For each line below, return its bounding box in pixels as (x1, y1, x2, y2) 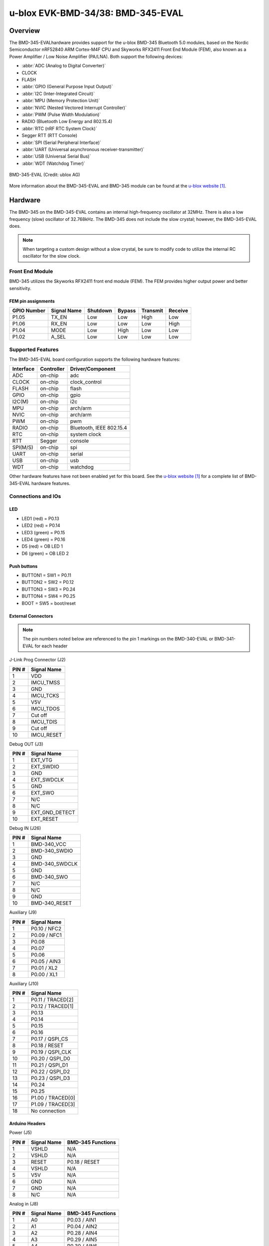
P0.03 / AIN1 (67, 1216, 97, 1223)
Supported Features (9, 346, 59, 353)
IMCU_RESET (30, 731, 62, 738)
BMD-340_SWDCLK (30, 860, 78, 867)
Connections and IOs (9, 492, 61, 499)
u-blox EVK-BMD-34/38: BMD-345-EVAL (9, 7, 184, 18)
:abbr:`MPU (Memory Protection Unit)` (21, 98, 100, 104)
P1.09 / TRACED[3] (30, 1101, 75, 1108)
